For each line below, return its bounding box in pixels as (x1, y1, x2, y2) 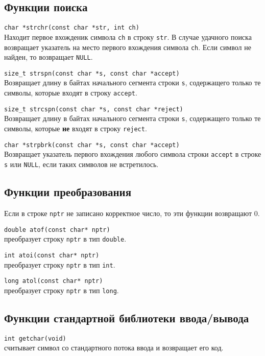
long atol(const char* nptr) (4, 277, 103, 285)
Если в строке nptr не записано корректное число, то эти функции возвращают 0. (4, 207, 260, 218)
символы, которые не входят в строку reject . (4, 123, 147, 134)
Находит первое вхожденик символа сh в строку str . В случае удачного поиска (4, 31, 252, 42)
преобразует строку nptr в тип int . (4, 259, 115, 270)
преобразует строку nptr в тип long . (4, 284, 119, 295)
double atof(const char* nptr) (4, 226, 110, 233)
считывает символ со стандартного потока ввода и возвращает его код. (4, 342, 224, 353)
